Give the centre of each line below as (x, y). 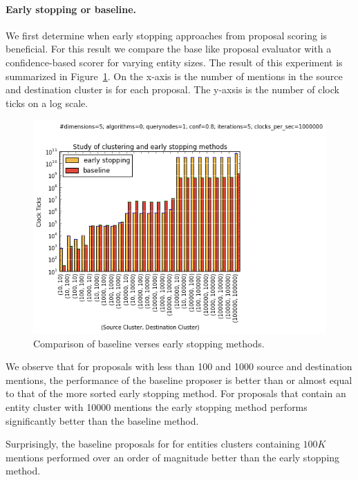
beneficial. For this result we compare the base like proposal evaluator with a (169, 49)
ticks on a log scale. (47, 103)
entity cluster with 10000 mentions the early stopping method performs (157, 406)
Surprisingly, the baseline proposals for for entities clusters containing (153, 444)
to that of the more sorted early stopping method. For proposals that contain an (176, 393)
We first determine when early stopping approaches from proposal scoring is (167, 35)
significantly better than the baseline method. (102, 420)
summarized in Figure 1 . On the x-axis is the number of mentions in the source (174, 76)
